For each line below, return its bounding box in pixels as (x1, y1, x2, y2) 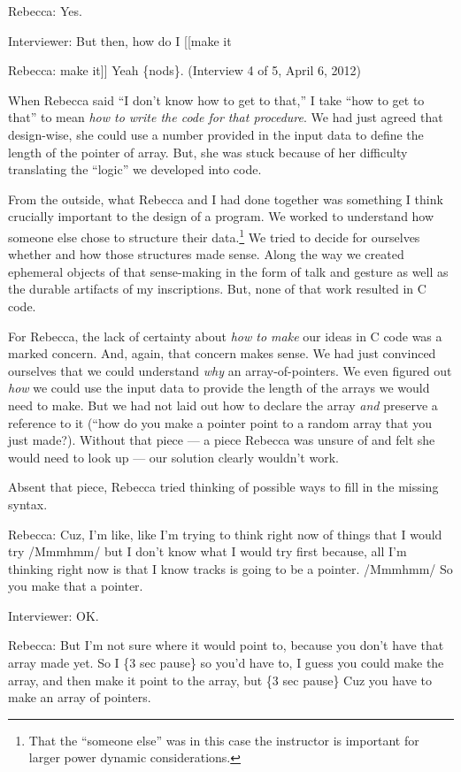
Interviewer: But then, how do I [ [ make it (8, 31, 232, 50)
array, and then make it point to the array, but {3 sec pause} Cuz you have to (8, 670, 433, 689)
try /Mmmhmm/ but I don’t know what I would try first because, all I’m (8, 542, 407, 561)
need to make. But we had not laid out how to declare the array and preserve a (8, 395, 438, 414)
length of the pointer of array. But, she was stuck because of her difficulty (8, 142, 408, 161)
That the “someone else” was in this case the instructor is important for (28, 730, 419, 749)
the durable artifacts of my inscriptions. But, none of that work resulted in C (8, 279, 426, 298)
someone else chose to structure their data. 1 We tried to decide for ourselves (8, 225, 420, 246)
